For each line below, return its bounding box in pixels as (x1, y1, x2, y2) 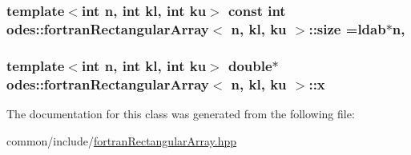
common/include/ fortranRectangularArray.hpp (6, 132, 237, 149)
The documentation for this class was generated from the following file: (6, 105, 355, 121)
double (228, 55, 272, 75)
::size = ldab (308, 18, 386, 38)
